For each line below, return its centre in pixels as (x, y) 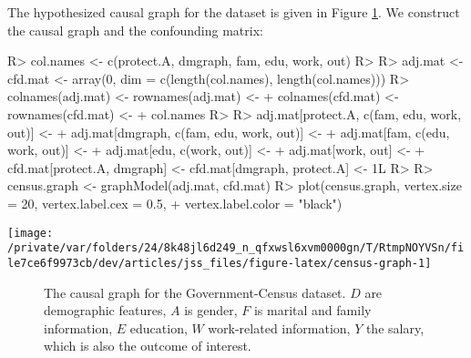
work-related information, (279, 327)
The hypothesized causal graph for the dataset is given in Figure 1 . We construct (234, 12)
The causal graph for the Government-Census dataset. (195, 292)
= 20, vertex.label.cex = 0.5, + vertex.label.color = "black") (175, 203)
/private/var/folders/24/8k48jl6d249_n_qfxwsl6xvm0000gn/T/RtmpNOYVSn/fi (236, 248)
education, (159, 327)
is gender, (211, 310)
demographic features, (105, 310)
